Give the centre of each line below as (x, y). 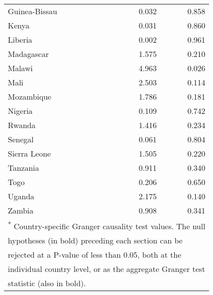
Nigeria (20, 111)
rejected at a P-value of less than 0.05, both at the (95, 255)
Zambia (21, 210)
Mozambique (30, 96)
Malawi (20, 68)
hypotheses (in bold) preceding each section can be (95, 241)
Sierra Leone (29, 153)
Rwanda (22, 125)
